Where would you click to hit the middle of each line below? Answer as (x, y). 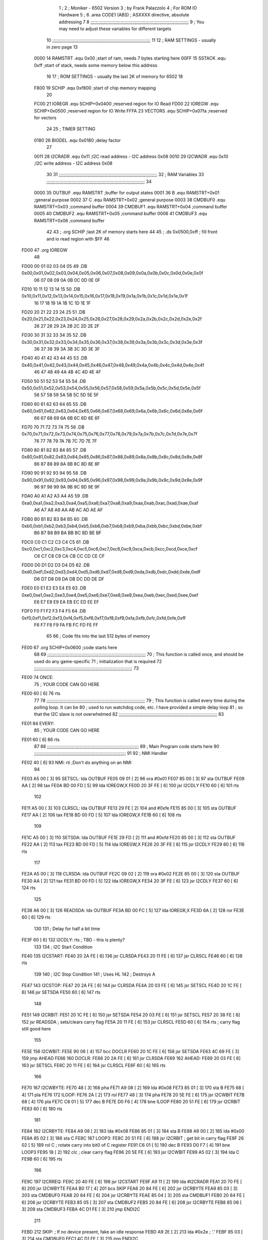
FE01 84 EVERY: (38, 723)
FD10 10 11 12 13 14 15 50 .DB (51, 289)
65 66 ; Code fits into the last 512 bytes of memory (98, 636)
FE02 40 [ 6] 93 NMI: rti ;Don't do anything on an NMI (76, 762)
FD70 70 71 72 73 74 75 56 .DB (53, 427)
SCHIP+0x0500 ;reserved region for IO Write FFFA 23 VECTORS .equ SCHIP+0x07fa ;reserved (131, 111)
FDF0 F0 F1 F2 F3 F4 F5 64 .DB (54, 611)
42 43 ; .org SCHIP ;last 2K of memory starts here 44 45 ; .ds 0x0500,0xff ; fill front (132, 232)
